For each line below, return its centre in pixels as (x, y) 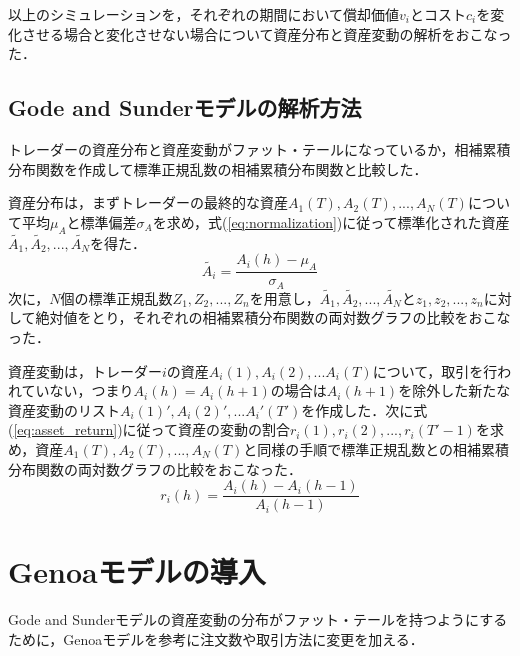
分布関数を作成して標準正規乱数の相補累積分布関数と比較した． (218, 168)
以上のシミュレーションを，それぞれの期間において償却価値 (204, 14)
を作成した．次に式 (364, 409)
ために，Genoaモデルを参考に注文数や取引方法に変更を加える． (216, 639)
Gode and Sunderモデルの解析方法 (185, 107)
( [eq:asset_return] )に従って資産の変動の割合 (149, 429)
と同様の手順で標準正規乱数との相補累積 (376, 449)
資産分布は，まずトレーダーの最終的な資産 (148, 202)
